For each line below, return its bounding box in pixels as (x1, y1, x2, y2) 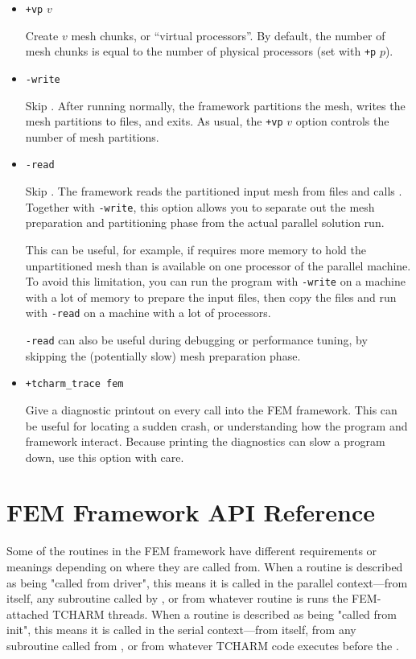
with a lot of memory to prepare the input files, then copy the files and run (25, 288, 397, 305)
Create (25, 27, 59, 43)
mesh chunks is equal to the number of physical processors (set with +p (25, 43, 377, 60)
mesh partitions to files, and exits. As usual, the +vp (25, 113, 283, 130)
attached (6, 605, 49, 622)
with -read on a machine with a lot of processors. (25, 304, 271, 321)
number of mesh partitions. (25, 128, 159, 145)
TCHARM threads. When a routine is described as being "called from (52, 605, 397, 622)
